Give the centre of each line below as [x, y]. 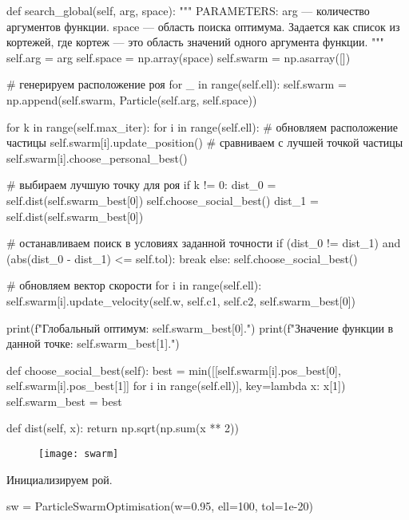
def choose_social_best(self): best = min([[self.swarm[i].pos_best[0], [174, 370]
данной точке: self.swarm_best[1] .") [93, 343]
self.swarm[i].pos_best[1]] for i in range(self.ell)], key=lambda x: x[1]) [176, 386]
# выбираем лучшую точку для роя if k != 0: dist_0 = [141, 185]
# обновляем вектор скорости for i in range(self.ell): [134, 285]
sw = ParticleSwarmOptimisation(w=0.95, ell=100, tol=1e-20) [160, 506]
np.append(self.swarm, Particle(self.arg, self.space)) [132, 99]
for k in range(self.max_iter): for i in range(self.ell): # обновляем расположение [203, 126]
